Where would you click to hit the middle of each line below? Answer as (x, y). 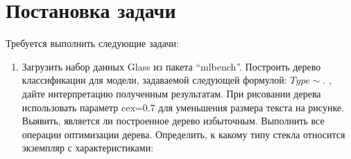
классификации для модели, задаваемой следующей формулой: (154, 80)
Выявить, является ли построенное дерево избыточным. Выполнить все (173, 121)
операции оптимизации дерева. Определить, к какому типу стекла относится (183, 134)
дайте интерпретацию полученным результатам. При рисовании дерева (171, 93)
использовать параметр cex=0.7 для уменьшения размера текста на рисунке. (183, 107)
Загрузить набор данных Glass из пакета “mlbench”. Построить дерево (171, 66)
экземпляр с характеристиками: (88, 148)
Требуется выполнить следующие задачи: (92, 43)
